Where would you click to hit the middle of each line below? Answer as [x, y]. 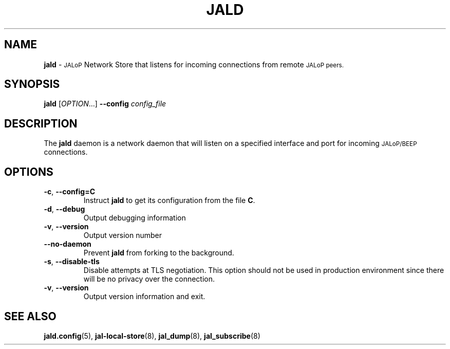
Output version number [123, 235]
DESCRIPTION [41, 123]
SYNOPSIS [32, 84]
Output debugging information [135, 218]
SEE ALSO [30, 316]
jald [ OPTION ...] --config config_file [105, 104]
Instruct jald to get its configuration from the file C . [169, 200]
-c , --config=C [69, 192]
